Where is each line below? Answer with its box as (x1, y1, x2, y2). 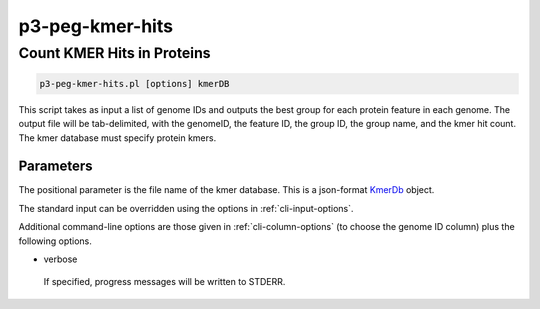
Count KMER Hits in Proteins (18, 44, 211, 62)
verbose (43, 253, 78, 265)
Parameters (18, 158, 93, 175)
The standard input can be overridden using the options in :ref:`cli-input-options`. (18, 202, 354, 214)
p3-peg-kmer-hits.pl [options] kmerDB (39, 78, 230, 89)
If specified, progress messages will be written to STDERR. (43, 276, 286, 288)
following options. (18, 235, 92, 247)
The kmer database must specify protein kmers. (18, 131, 217, 144)
